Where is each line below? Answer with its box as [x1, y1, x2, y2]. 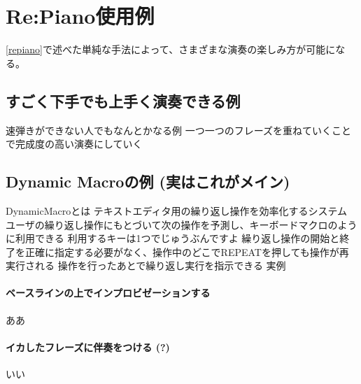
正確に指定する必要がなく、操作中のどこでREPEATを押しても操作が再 [24, 244, 349, 259]
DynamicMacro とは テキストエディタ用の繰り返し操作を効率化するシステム [6, 203, 348, 218]
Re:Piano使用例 [6, 1, 155, 30]
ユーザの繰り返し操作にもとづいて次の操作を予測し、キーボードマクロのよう [6, 217, 358, 232]
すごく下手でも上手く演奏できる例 [6, 90, 241, 111]
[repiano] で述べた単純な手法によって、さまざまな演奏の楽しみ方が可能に [6, 42, 336, 57]
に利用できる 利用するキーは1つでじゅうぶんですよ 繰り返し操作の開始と [6, 231, 340, 246]
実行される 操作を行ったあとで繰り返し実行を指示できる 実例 [6, 258, 286, 273]
